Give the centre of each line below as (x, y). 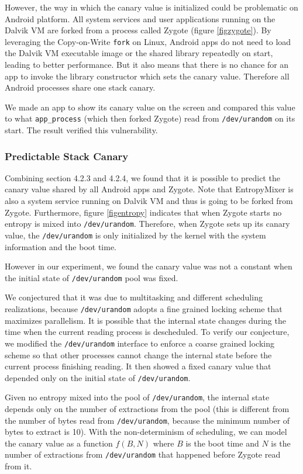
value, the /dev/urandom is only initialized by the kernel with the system (135, 235)
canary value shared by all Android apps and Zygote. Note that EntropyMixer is (149, 189)
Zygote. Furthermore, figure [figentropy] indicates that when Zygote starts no (143, 212)
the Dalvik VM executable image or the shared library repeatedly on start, (139, 53)
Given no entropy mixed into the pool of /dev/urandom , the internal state (137, 397)
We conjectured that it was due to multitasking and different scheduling (134, 297)
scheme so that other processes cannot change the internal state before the (138, 354)
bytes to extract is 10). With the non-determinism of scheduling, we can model (146, 432)
